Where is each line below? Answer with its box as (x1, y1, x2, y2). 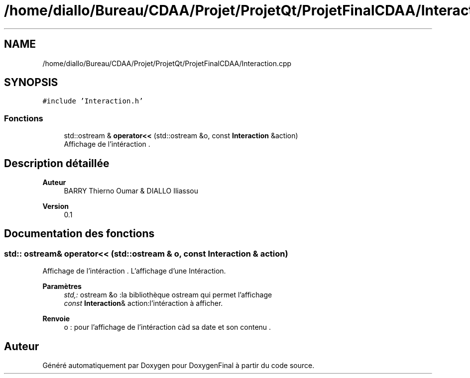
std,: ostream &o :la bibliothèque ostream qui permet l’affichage (64, 290, 272, 299)
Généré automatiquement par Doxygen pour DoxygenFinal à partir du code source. (42, 361, 315, 370)
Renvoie (42, 314, 70, 323)
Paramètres (42, 282, 82, 291)
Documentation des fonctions (4, 227, 155, 240)
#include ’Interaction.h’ (42, 97, 143, 105)
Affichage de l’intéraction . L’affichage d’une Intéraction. (42, 267, 226, 276)
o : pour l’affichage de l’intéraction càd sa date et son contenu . (64, 323, 271, 332)
